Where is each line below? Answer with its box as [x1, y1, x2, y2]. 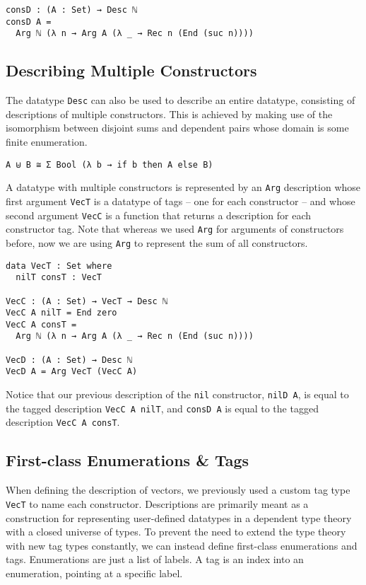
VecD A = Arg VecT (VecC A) [6, 366, 138, 377]
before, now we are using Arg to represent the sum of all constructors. [6, 235, 308, 250]
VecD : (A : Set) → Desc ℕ [6, 354, 132, 365]
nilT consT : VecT [16, 272, 102, 283]
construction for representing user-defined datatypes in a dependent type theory [6, 510, 352, 525]
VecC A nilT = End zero [6, 308, 117, 318]
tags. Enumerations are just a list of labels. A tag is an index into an [6, 552, 304, 567]
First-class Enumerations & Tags [6, 449, 249, 471]
